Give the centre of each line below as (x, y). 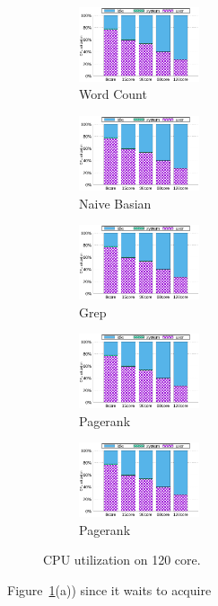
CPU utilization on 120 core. (122, 560)
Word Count (113, 94)
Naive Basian (115, 203)
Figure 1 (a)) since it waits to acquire (109, 589)
